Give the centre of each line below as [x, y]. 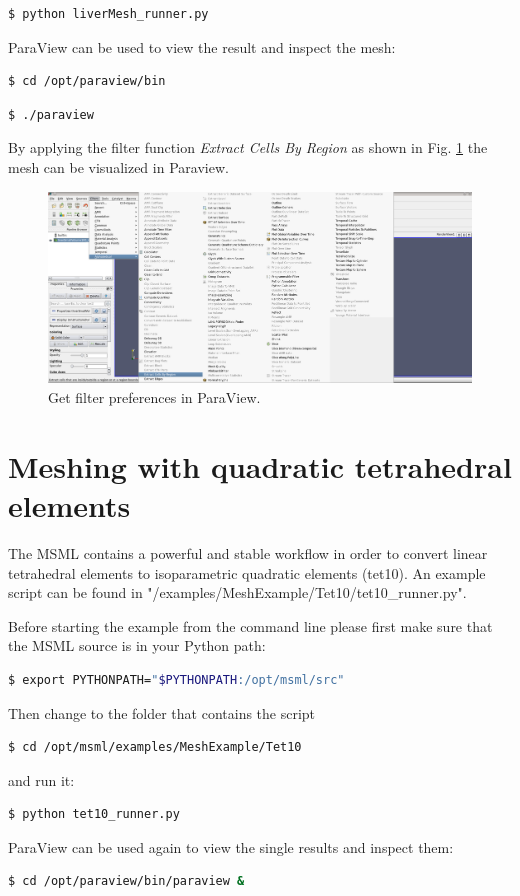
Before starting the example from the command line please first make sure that [250, 625]
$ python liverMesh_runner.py [108, 14]
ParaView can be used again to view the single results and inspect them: [231, 846]
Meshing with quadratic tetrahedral [260, 465]
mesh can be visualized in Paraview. [118, 166]
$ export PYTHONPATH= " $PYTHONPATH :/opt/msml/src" [176, 679]
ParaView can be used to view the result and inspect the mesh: [202, 46]
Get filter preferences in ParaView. [154, 397]
